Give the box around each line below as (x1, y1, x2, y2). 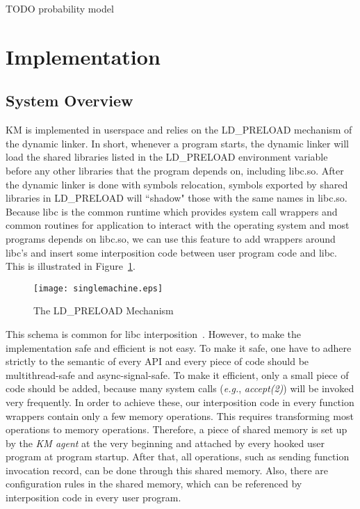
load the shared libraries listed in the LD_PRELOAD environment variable (6, 150, 328, 164)
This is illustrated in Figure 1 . (6, 259, 136, 273)
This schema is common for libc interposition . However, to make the (6, 326, 302, 341)
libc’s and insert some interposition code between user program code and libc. (6, 245, 337, 259)
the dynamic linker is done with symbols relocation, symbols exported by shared (6, 177, 348, 191)
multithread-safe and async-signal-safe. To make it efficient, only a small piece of (6, 367, 349, 382)
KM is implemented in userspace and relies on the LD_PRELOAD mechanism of (6, 122, 352, 137)
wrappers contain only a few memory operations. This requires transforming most (6, 408, 354, 423)
